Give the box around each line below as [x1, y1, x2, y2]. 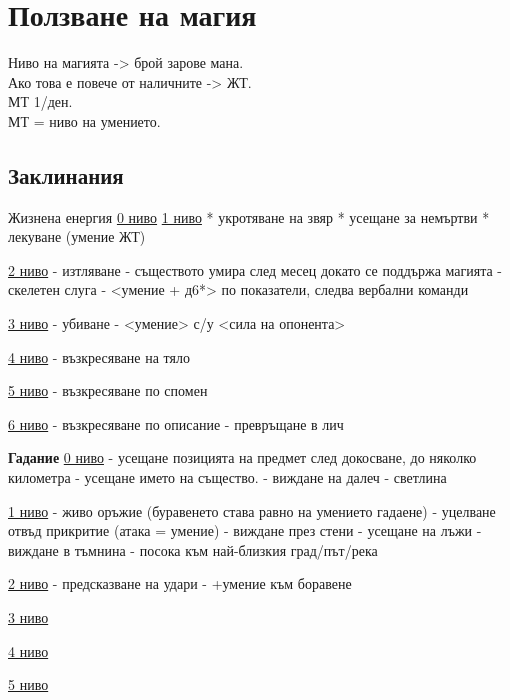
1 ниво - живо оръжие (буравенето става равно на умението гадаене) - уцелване [8, 500, 496, 521]
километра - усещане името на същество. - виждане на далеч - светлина [8, 467, 447, 488]
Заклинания [8, 159, 124, 190]
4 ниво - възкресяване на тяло [8, 346, 190, 367]
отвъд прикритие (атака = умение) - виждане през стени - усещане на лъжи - [8, 520, 482, 541]
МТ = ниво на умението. [8, 110, 161, 131]
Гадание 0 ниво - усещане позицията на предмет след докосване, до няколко [8, 447, 477, 468]
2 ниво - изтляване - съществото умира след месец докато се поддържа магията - [8, 259, 503, 280]
